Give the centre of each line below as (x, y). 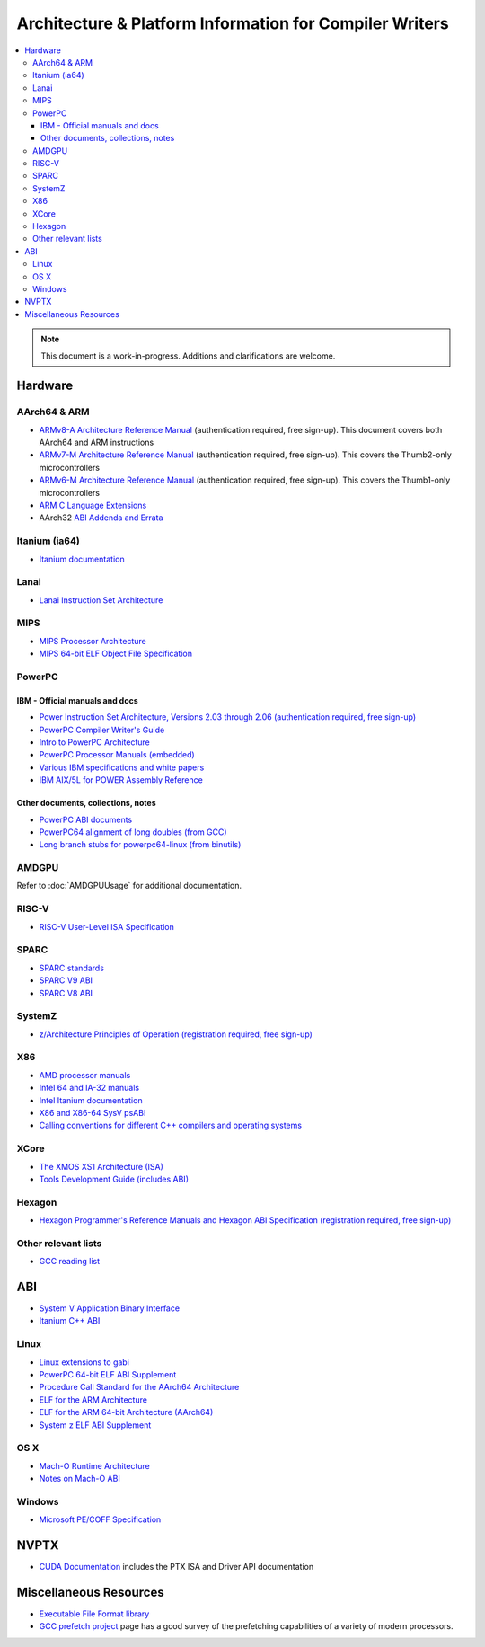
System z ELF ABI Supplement (95, 1425)
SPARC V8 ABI (66, 993)
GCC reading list (70, 1262)
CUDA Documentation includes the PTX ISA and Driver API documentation (176, 1567)
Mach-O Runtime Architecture (94, 1465)
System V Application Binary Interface (109, 1308)
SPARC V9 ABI (66, 980)
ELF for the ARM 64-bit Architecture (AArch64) (126, 1412)
